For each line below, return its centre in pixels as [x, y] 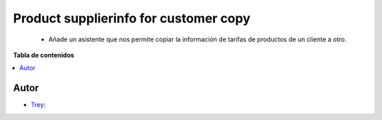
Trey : [38, 105]
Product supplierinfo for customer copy [132, 18]
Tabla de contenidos [44, 55]
